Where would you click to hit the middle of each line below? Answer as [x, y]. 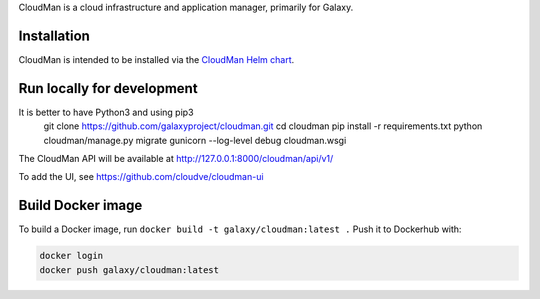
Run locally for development [108, 88]
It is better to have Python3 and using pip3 [106, 112]
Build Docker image [80, 205]
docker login [71, 256]
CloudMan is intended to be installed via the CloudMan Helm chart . [156, 59]
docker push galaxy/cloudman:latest [129, 269]
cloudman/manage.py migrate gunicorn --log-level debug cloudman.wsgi [195, 140]
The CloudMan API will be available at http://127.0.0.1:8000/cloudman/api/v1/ [176, 158]
